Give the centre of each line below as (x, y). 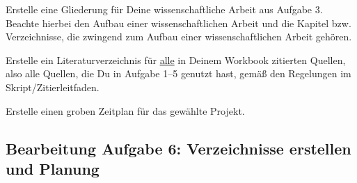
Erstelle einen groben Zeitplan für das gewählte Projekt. (125, 110)
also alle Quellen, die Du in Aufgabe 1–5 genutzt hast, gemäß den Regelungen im (178, 73)
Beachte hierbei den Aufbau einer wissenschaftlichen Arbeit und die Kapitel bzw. (178, 23)
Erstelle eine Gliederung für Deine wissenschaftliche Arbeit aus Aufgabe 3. (164, 9)
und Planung (53, 168)
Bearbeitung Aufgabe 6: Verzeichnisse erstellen (178, 148)
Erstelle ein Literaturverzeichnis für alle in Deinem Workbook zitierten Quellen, (176, 59)
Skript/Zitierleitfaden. (53, 87)
